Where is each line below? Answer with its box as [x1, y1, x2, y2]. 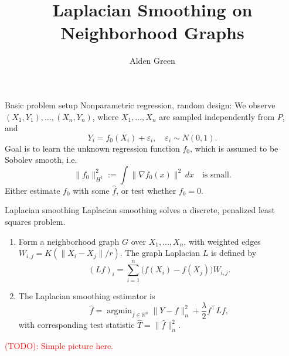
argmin [107, 307, 132, 316]
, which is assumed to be [189, 142, 278, 154]
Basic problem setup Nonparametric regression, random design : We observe [5, 98, 276, 111]
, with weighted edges [183, 235, 261, 247]
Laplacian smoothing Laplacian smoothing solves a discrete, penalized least [5, 204, 275, 216]
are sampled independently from [159, 110, 275, 122]
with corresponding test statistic [18, 319, 135, 331]
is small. [202, 170, 232, 179]
